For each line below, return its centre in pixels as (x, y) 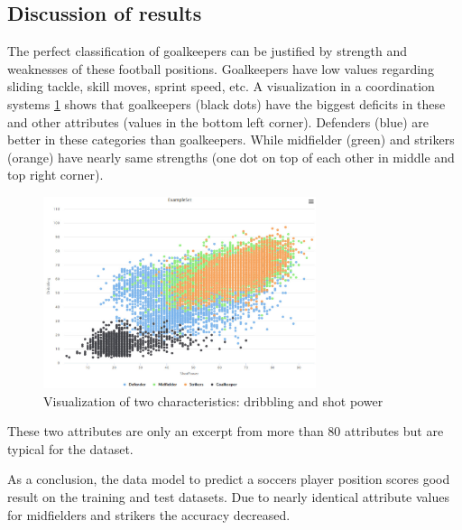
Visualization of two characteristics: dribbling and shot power (213, 400)
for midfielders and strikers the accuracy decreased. (149, 514)
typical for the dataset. (70, 448)
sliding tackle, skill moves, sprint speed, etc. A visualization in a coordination (221, 86)
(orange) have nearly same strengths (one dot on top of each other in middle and (231, 157)
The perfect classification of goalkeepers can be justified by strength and (208, 51)
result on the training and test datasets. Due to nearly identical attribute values (228, 496)
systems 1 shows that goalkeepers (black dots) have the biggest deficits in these (226, 103)
